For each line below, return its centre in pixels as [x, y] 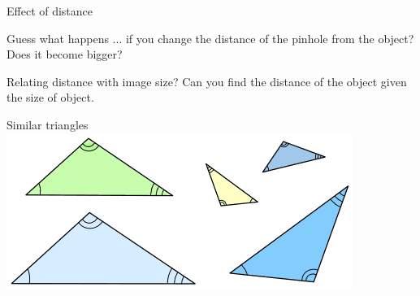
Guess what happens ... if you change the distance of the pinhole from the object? [210, 38]
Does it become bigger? [65, 54]
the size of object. [50, 97]
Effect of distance [50, 11]
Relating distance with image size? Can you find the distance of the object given [207, 81]
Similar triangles [48, 124]
